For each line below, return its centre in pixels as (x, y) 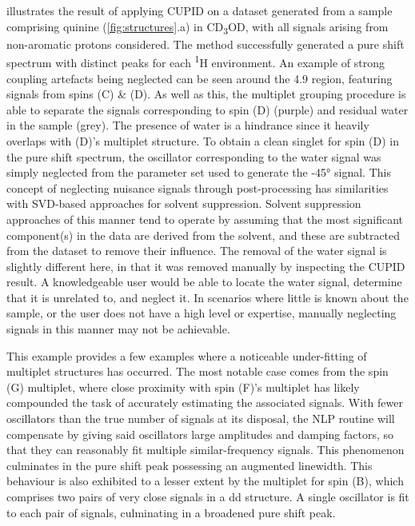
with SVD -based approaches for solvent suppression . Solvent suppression (184, 203)
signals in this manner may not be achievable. (118, 329)
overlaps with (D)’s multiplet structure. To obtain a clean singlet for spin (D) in (203, 140)
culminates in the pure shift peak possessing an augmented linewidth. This (190, 465)
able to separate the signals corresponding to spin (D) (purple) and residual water (207, 109)
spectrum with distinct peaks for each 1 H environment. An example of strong (196, 61)
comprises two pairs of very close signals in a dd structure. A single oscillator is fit (208, 496)
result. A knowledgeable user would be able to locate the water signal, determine (204, 282)
